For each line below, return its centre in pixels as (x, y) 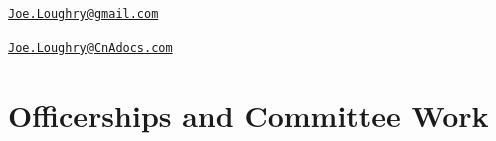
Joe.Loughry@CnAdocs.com (90, 47)
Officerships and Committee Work (248, 114)
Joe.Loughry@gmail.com (83, 14)
